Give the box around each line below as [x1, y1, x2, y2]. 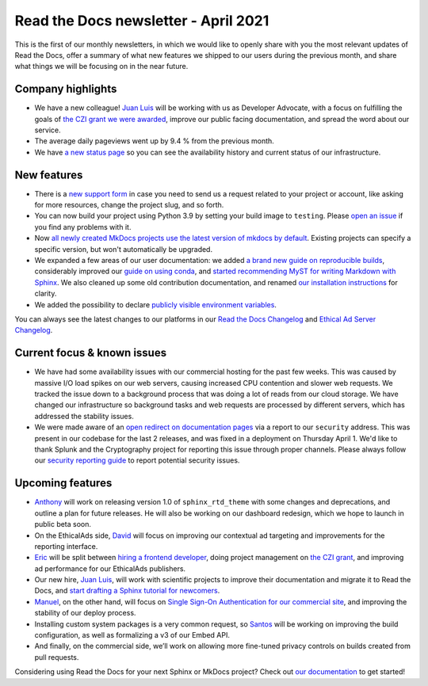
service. [34, 125, 61, 135]
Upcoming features [14, 476, 113, 490]
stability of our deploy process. [34, 608, 136, 618]
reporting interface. [34, 541, 98, 551]
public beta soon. [34, 520, 91, 529]
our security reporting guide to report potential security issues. [34, 455, 240, 465]
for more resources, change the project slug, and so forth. [34, 200, 224, 210]
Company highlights [14, 82, 117, 96]
